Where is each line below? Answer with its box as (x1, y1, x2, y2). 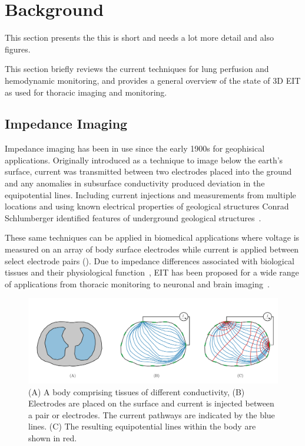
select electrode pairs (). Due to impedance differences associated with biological (5, 254, 294, 267)
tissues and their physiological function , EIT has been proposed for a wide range (5, 266, 299, 278)
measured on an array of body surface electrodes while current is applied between (5, 243, 299, 255)
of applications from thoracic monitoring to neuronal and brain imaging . (5, 277, 270, 290)
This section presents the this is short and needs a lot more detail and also (5, 31, 274, 44)
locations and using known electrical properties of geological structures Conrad (5, 200, 289, 212)
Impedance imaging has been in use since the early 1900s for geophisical (5, 142, 265, 155)
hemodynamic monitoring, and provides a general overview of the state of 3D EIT (5, 74, 301, 86)
